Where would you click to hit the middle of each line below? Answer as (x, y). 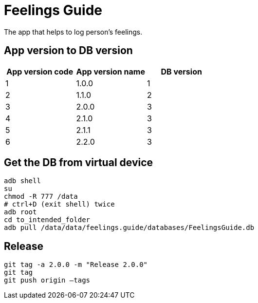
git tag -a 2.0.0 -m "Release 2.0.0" (76, 265)
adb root (20, 212)
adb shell (22, 181)
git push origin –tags (47, 280)
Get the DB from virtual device (79, 163)
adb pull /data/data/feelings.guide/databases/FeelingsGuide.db (129, 228)
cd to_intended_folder (47, 220)
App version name (111, 71)
